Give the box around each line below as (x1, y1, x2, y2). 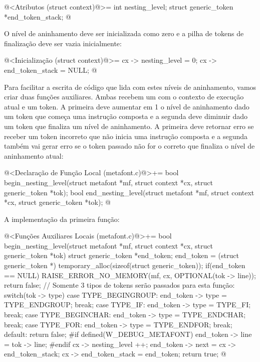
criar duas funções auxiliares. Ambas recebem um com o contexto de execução (4, 91, 244, 102)
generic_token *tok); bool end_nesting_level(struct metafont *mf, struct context (4, 187, 254, 197)
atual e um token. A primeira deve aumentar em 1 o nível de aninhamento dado (4, 101, 249, 111)
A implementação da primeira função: (4, 213, 120, 224)
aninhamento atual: (4, 150, 64, 161)
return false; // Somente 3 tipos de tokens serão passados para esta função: (4, 280, 235, 290)
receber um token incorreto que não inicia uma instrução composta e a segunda (4, 131, 248, 141)
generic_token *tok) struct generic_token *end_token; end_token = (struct (4, 250, 239, 261)
